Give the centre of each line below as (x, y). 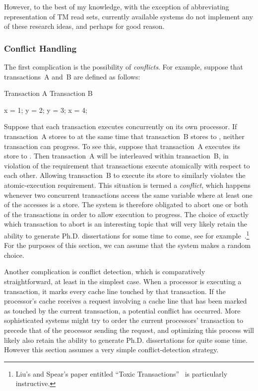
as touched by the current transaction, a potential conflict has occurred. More (122, 310)
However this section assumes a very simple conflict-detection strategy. (111, 350)
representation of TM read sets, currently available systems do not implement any (129, 16)
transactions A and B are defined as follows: (72, 76)
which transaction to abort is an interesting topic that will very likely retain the (126, 224)
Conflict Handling (40, 48)
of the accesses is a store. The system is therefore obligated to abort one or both (126, 204)
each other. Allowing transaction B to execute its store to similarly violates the (125, 175)
